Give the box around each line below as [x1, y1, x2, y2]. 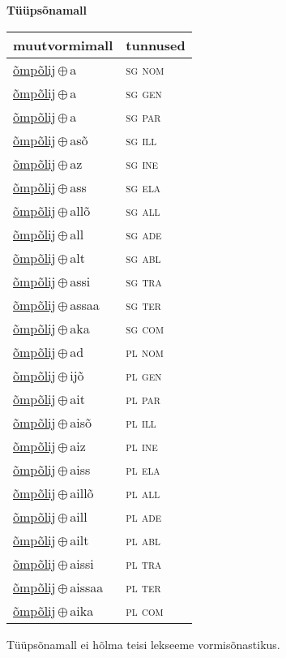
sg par [126, 106, 161, 126]
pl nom [126, 342, 164, 361]
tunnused [126, 35, 186, 54]
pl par [126, 389, 160, 408]
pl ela [126, 459, 160, 479]
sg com [126, 318, 164, 338]
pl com [126, 600, 164, 620]
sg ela [126, 177, 161, 196]
